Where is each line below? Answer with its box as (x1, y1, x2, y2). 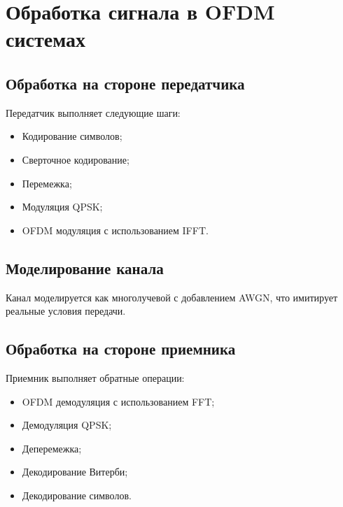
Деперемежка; (22, 441, 82, 455)
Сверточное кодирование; (22, 152, 129, 166)
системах (6, 24, 86, 53)
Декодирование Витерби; (22, 464, 128, 479)
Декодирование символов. (22, 487, 132, 502)
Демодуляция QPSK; (22, 417, 112, 432)
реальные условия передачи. (6, 304, 126, 318)
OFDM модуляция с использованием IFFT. (22, 222, 209, 237)
